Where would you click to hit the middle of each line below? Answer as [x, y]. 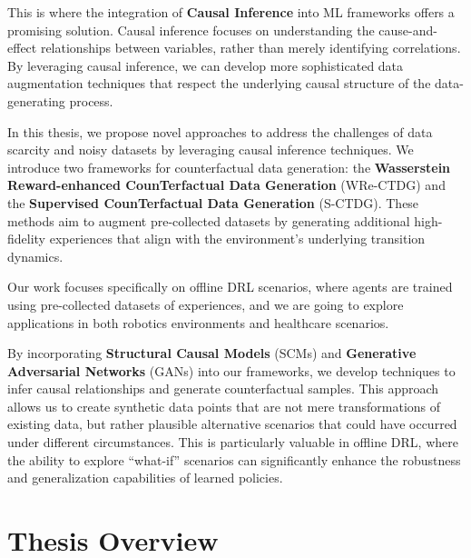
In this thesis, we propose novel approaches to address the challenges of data [220, 131]
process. [91, 100]
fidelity [27, 239]
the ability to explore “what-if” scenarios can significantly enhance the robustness [234, 459]
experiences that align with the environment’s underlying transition [237, 239]
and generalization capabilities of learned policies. [145, 478]
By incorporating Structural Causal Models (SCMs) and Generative [212, 353]
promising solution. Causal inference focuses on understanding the [191, 30]
